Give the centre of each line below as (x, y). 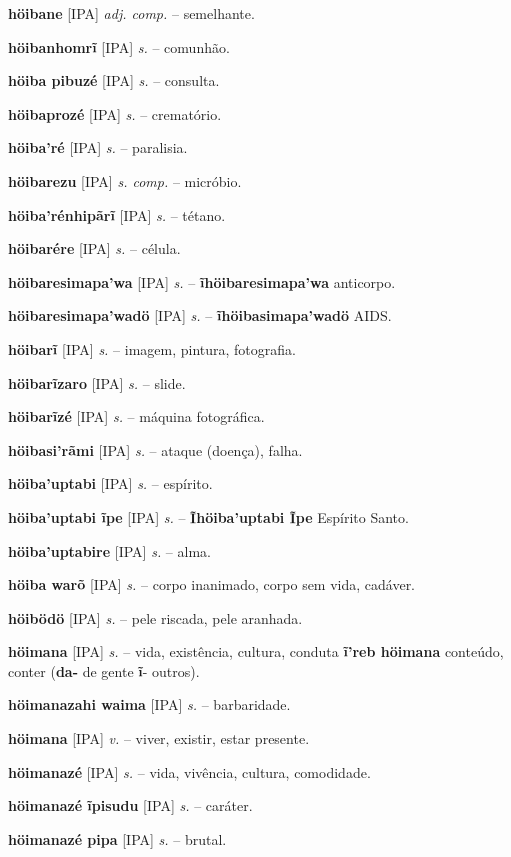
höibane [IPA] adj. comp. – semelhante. (131, 13)
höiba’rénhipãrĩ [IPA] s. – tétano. (117, 214)
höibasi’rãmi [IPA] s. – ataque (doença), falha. (155, 449)
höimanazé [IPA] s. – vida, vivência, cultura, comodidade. (189, 771)
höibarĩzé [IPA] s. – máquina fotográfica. (136, 416)
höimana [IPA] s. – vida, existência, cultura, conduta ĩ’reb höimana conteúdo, (256, 651)
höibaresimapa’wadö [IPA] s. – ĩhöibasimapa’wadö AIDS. (200, 315)
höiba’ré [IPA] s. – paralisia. (98, 147)
